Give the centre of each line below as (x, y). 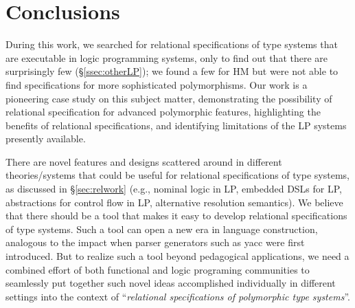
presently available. (46, 139)
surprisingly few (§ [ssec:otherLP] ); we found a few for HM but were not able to (172, 71)
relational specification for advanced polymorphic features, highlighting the (163, 112)
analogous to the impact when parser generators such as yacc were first (155, 242)
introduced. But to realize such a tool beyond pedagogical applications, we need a (177, 256)
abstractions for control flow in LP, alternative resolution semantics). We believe (174, 202)
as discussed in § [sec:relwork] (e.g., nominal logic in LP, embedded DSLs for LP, (174, 189)
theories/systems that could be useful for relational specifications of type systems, (177, 175)
